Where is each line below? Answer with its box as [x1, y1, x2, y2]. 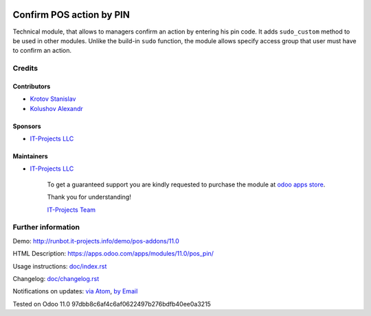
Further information [12, 223, 80, 232]
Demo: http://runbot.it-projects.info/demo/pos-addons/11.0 [12, 236, 180, 245]
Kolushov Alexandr [30, 104, 84, 112]
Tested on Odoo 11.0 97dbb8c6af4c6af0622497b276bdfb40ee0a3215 [12, 300, 211, 308]
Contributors [12, 82, 51, 90]
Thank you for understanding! [47, 193, 132, 202]
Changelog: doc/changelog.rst [12, 274, 100, 282]
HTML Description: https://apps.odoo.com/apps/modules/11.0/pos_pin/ [12, 250, 214, 258]
